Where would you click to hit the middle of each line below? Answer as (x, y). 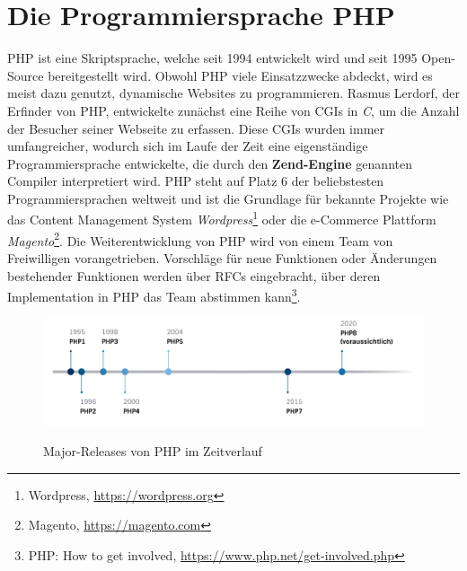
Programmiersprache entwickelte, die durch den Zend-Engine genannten (210, 163)
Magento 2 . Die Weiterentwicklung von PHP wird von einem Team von (200, 239)
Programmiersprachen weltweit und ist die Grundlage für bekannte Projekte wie (228, 198)
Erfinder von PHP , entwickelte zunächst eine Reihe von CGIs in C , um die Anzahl (233, 110)
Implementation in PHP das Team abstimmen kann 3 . (154, 295)
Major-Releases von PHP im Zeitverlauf (153, 451)
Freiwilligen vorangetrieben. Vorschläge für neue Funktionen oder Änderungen (222, 257)
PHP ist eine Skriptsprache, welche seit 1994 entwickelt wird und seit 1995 (212, 58)
